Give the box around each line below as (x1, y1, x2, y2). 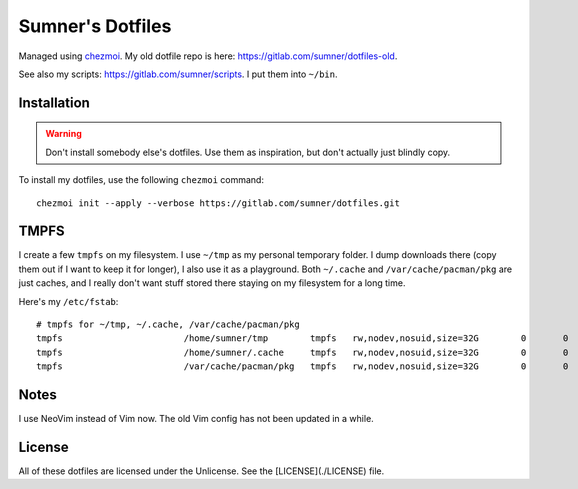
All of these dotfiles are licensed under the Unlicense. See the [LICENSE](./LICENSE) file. (18, 465, 385, 477)
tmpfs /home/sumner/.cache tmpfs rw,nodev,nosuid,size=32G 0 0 (36, 346, 569, 358)
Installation (18, 94, 90, 111)
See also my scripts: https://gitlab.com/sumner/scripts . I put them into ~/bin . (18, 68, 339, 80)
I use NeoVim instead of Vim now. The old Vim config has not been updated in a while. (18, 413, 374, 425)
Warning (45, 128, 82, 140)
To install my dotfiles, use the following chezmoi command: (18, 174, 265, 186)
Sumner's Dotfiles (18, 15, 172, 37)
